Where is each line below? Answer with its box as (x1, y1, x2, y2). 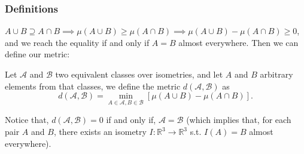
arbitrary (260, 68, 293, 80)
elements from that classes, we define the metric (5, 79, 181, 92)
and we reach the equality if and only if (5, 36, 150, 48)
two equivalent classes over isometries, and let (55, 68, 223, 80)
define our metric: (5, 48, 70, 60)
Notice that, (5, 113, 49, 126)
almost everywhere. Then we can (178, 36, 299, 48)
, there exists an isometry (53, 125, 147, 137)
